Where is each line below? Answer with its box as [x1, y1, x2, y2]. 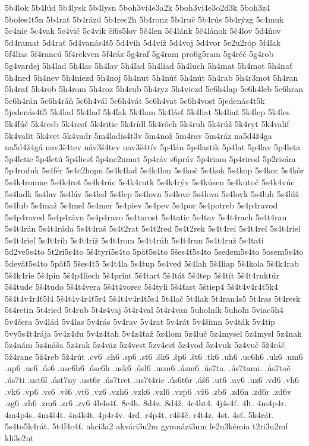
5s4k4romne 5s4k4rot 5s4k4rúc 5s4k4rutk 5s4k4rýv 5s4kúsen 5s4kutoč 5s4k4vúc [5, 175, 295, 188]
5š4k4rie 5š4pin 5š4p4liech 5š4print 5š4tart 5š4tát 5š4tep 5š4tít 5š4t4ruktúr [5, 268, 280, 281]
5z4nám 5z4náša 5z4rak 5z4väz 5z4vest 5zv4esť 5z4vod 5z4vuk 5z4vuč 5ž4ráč [5, 339, 285, 351]
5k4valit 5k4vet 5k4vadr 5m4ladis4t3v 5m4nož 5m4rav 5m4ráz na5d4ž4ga [5, 129, 272, 141]
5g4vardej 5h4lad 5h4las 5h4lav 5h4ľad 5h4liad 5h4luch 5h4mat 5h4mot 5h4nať [5, 59, 293, 71]
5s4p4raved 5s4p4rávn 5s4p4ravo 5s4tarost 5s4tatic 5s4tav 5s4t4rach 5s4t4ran [5, 210, 287, 223]
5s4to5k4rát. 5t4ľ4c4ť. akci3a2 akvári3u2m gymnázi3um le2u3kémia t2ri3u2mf [5, 420, 288, 432]
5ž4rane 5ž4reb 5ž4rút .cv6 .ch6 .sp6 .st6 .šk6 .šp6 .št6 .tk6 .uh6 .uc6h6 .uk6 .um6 [5, 350, 303, 362]
